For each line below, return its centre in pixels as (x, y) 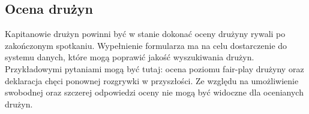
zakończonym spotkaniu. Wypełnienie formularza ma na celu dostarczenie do (146, 45)
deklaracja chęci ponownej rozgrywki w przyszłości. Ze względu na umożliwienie (152, 80)
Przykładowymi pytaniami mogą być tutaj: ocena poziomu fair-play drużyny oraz (154, 68)
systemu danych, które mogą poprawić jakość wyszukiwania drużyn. (130, 57)
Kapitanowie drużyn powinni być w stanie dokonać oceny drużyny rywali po (145, 34)
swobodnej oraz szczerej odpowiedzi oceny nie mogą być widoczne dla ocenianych (154, 92)
